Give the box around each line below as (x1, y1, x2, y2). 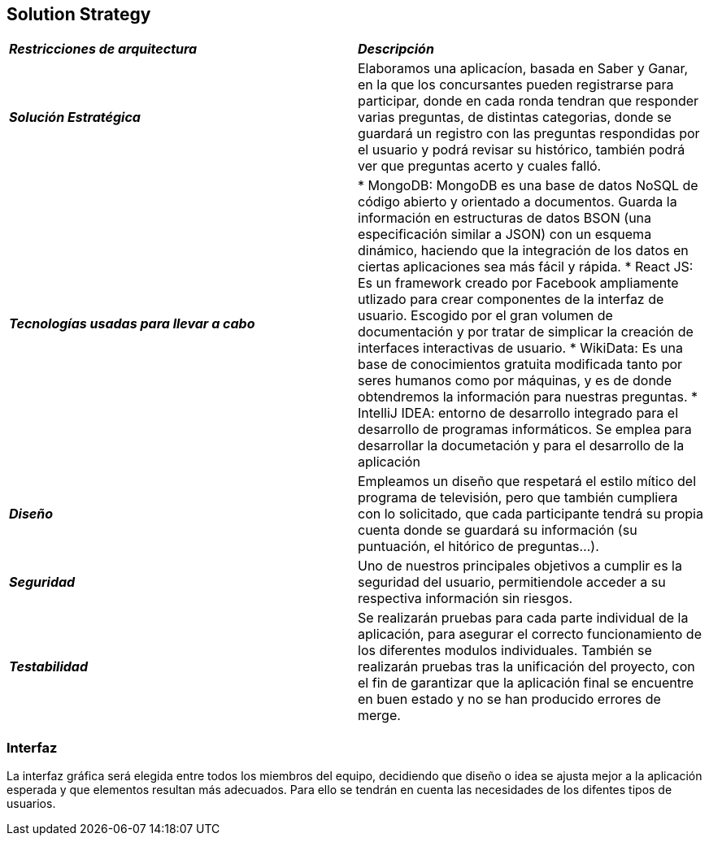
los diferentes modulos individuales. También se (358, 642, 652, 659)
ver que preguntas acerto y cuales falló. (358, 158, 602, 175)
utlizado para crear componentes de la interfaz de (358, 291, 664, 308)
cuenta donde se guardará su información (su (358, 522, 637, 539)
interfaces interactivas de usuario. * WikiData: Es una (358, 340, 683, 357)
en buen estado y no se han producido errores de (358, 691, 661, 708)
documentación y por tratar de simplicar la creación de (358, 323, 694, 341)
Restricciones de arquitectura (9, 41, 198, 58)
